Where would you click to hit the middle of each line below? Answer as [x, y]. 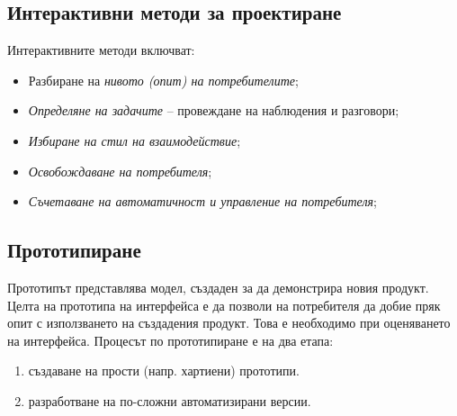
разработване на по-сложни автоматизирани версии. [170, 400]
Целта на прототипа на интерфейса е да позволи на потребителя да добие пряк [224, 305]
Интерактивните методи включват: [101, 50]
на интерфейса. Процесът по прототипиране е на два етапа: [170, 340]
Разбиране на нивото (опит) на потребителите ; [163, 80]
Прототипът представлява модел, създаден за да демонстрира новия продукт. [218, 287]
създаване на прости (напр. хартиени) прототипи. [164, 371]
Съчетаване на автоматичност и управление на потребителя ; [202, 201]
